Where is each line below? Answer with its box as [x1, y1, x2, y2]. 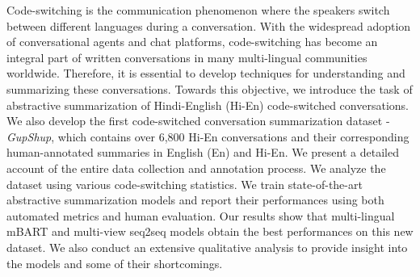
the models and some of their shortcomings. [6, 254, 223, 271]
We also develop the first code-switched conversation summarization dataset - [6, 112, 390, 129]
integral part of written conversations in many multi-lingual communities [6, 48, 367, 65]
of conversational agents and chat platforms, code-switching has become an [6, 33, 378, 50]
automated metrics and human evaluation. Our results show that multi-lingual [6, 207, 395, 224]
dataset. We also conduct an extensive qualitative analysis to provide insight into [6, 238, 408, 255]
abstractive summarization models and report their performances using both [6, 191, 384, 208]
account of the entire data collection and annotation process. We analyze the [6, 159, 386, 176]
